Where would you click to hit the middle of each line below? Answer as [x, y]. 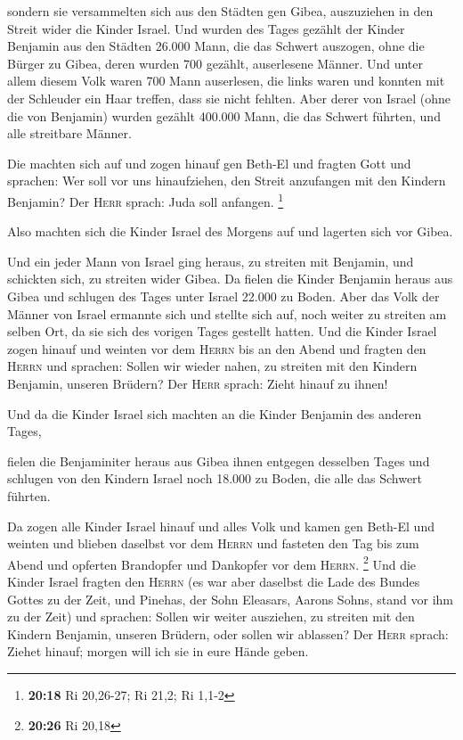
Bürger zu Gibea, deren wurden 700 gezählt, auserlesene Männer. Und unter [215, 63]
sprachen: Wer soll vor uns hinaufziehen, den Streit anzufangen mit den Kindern [227, 181]
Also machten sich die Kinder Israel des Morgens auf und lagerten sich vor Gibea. [230, 231]
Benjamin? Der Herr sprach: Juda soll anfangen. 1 [146, 200]
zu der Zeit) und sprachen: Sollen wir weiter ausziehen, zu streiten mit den [211, 617]
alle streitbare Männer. [69, 133]
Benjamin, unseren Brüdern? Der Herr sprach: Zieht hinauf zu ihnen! [198, 383]
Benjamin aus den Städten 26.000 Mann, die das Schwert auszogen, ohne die [216, 46]
